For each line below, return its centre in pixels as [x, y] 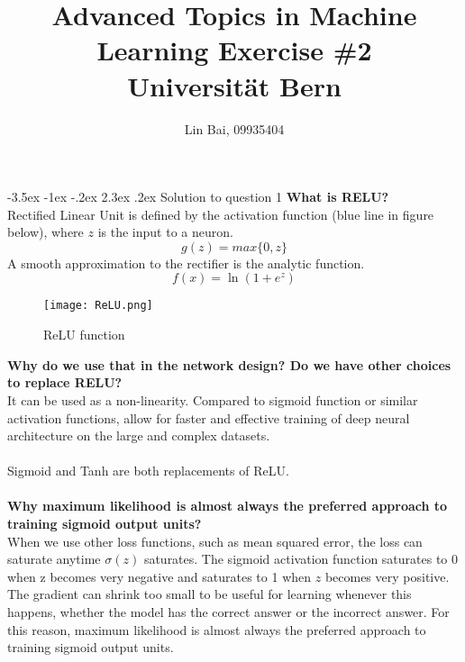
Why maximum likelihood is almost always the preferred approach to [228, 506]
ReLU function [84, 335]
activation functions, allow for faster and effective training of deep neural [209, 417]
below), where [46, 232]
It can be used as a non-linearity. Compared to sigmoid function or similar [213, 399]
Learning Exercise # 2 [234, 50]
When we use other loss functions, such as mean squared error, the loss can [215, 541]
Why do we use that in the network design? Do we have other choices [229, 364]
